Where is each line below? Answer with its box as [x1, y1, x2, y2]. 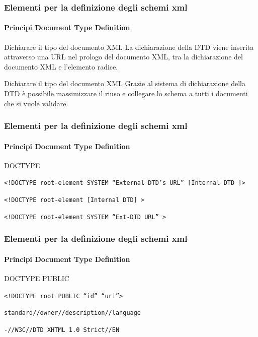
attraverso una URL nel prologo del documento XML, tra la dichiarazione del [4, 51, 243, 62]
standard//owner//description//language [4, 309, 141, 317]
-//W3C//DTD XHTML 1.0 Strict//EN [4, 326, 120, 333]
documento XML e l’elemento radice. [4, 61, 118, 72]
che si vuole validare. [4, 98, 68, 108]
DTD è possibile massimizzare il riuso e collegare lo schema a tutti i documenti [4, 88, 248, 99]
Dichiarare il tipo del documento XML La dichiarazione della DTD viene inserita [4, 41, 254, 52]
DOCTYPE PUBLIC [4, 273, 69, 284]
